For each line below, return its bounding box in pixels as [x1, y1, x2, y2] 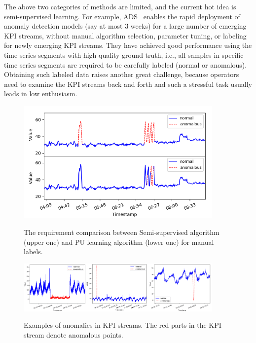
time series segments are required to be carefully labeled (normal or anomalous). [4, 59, 247, 70]
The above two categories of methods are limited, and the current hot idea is [4, 1, 236, 11]
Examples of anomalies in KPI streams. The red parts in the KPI [24, 320, 221, 330]
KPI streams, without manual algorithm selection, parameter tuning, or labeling [4, 30, 247, 40]
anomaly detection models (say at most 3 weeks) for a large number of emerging [4, 21, 247, 31]
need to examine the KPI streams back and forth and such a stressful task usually [4, 78, 252, 89]
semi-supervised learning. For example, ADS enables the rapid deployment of [4, 11, 240, 21]
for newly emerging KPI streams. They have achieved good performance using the [4, 40, 252, 50]
